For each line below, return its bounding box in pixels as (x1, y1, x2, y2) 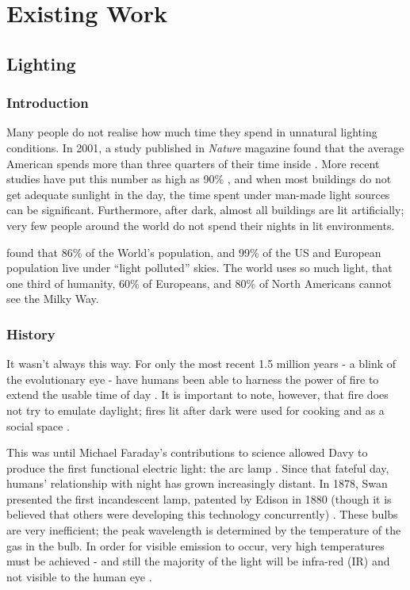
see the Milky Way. (6, 290, 99, 307)
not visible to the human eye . (6, 568, 152, 584)
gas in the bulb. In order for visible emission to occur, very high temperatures (6, 537, 385, 554)
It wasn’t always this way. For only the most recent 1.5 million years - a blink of (6, 355, 397, 372)
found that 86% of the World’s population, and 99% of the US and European (6, 243, 381, 260)
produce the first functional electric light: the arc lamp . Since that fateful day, (6, 459, 389, 476)
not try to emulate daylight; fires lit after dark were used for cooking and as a (6, 401, 385, 418)
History (6, 324, 56, 343)
